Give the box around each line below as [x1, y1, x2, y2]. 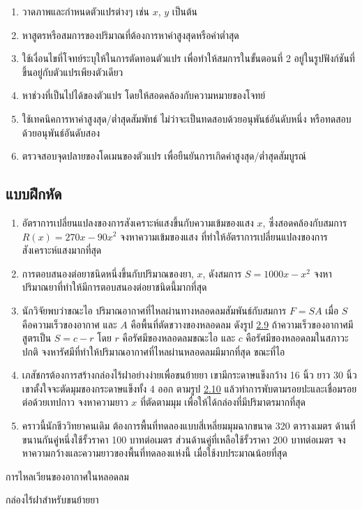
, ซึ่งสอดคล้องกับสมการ [262, 215, 347, 229]
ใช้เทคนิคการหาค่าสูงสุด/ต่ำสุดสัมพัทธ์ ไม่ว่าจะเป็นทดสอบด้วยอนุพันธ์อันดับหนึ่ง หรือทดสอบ [22, 111, 352, 126]
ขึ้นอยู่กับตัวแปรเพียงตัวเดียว [22, 64, 123, 79]
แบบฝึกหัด [6, 183, 62, 204]
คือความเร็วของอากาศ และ [22, 317, 117, 331]
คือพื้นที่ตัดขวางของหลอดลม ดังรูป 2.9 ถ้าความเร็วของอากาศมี [130, 317, 354, 331]
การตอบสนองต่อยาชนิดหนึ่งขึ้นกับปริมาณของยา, [22, 266, 194, 280]
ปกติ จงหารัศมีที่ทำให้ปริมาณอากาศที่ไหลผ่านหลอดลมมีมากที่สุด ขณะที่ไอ [22, 344, 285, 358]
